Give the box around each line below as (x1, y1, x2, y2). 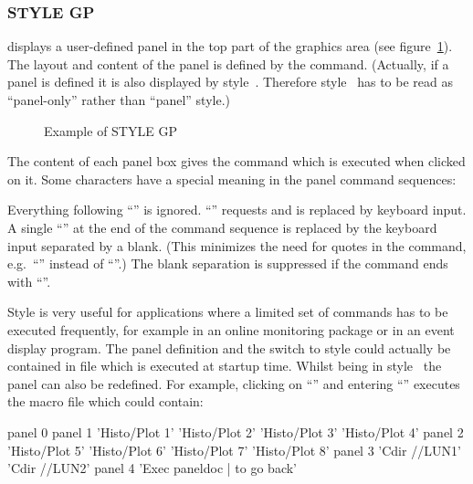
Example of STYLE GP (44, 121, 177, 140)
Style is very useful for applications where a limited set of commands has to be (7, 302, 448, 321)
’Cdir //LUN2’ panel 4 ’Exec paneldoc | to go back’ (7, 458, 297, 478)
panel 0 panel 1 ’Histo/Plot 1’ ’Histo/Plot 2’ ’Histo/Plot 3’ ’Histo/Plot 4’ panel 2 (7, 422, 464, 441)
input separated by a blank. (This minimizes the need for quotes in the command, (7, 236, 467, 255)
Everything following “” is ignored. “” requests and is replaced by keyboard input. (7, 200, 467, 219)
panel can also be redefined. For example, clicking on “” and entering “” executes (7, 374, 460, 393)
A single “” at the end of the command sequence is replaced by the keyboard (7, 217, 437, 237)
